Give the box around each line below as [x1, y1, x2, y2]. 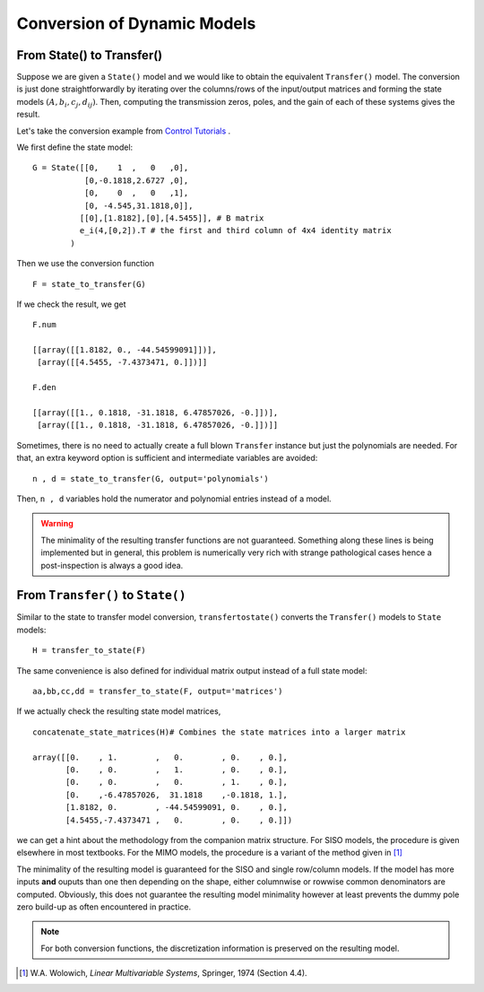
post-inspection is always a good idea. [40, 560, 184, 570]
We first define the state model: [16, 142, 134, 152]
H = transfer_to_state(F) [32, 646, 147, 656]
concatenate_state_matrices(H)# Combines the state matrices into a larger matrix [32, 727, 406, 737]
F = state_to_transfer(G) [32, 279, 147, 289]
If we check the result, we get [16, 299, 126, 309]
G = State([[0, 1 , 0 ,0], [32, 162, 189, 173]
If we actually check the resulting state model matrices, [16, 706, 221, 717]
